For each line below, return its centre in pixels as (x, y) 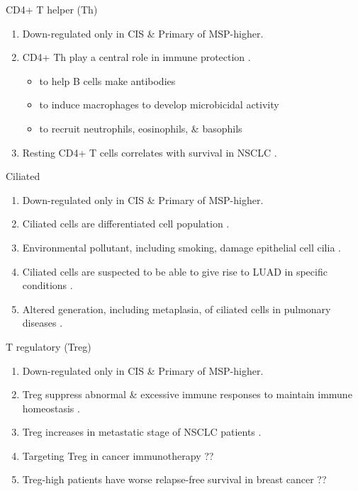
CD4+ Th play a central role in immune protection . (136, 57)
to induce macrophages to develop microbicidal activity (159, 105)
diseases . (43, 323)
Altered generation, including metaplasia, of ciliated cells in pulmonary (177, 309)
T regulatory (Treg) (49, 346)
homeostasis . (51, 408)
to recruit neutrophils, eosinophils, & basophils (141, 128)
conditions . (47, 285)
